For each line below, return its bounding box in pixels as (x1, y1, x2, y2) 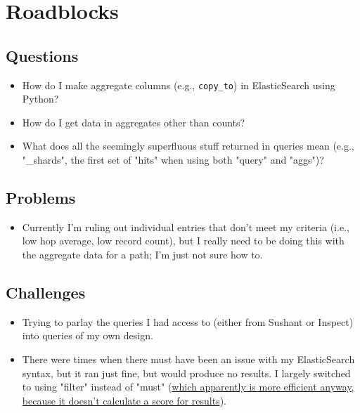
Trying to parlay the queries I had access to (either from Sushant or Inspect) (22, 314, 354, 329)
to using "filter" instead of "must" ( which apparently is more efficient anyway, (22, 379, 354, 394)
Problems (6, 187, 76, 208)
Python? (22, 91, 59, 106)
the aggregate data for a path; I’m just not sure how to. (22, 247, 263, 261)
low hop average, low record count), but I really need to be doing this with (22, 233, 345, 248)
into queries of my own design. (22, 328, 153, 343)
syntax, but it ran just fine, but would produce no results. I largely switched (22, 365, 351, 380)
